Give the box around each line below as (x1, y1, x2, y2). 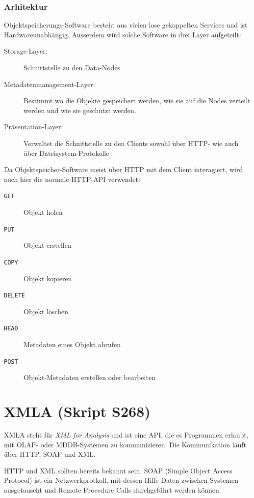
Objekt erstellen (24, 240, 72, 250)
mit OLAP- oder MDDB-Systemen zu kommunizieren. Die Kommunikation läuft (4, 439, 247, 449)
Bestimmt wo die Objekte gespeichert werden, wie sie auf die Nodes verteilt (24, 95, 251, 106)
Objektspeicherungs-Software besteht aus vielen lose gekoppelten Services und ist (4, 20, 248, 30)
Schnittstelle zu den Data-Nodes (24, 62, 121, 72)
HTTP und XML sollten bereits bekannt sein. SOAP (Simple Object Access (4, 465, 232, 475)
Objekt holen (24, 207, 63, 217)
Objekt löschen (24, 306, 69, 316)
